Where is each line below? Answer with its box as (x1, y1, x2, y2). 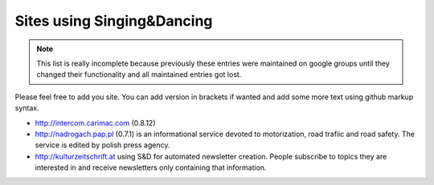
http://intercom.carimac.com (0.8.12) (35, 118, 156, 127)
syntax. (14, 103, 39, 113)
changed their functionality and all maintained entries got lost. (36, 70, 242, 79)
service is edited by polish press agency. (35, 140, 170, 150)
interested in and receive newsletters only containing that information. (35, 163, 267, 172)
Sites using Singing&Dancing (14, 12, 213, 30)
